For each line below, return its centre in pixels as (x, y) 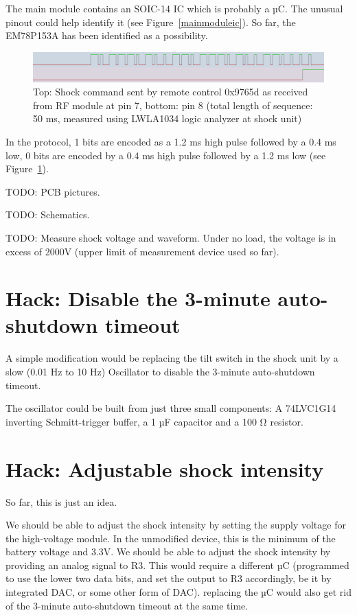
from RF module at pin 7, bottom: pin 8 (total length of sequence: (173, 105)
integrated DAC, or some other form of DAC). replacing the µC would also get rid (178, 592)
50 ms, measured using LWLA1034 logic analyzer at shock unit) (168, 118)
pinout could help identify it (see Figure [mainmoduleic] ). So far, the (151, 22)
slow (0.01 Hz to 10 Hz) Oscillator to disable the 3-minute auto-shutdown (160, 371)
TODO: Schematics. (48, 214)
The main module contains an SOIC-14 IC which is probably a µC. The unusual (174, 8)
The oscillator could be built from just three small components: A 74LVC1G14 (171, 408)
